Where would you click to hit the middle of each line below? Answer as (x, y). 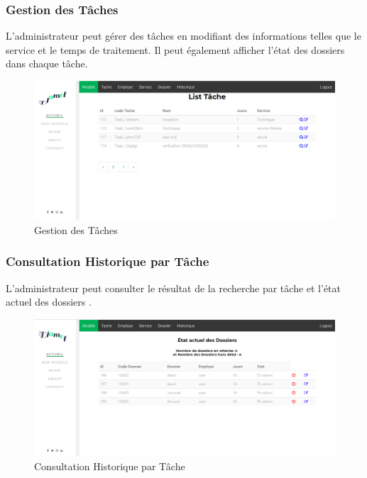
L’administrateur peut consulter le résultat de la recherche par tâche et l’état (174, 288)
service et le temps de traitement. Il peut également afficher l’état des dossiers (175, 49)
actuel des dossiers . (49, 302)
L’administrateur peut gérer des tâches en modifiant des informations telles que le (183, 36)
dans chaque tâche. (47, 63)
